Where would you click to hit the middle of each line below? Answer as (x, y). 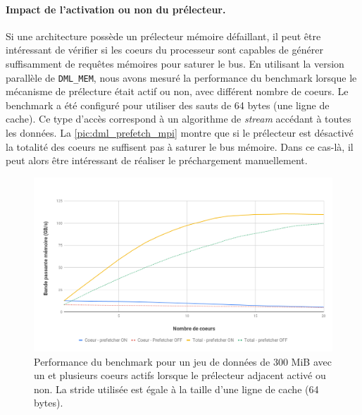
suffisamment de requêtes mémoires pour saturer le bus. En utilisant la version (175, 63)
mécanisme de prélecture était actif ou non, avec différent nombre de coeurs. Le (177, 91)
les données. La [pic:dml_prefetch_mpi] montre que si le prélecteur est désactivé (180, 133)
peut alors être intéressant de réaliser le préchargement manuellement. (157, 160)
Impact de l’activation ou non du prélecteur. (116, 9)
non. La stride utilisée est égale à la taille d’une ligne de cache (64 (176, 389)
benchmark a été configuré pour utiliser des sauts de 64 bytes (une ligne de (168, 105)
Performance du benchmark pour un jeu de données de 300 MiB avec (183, 361)
